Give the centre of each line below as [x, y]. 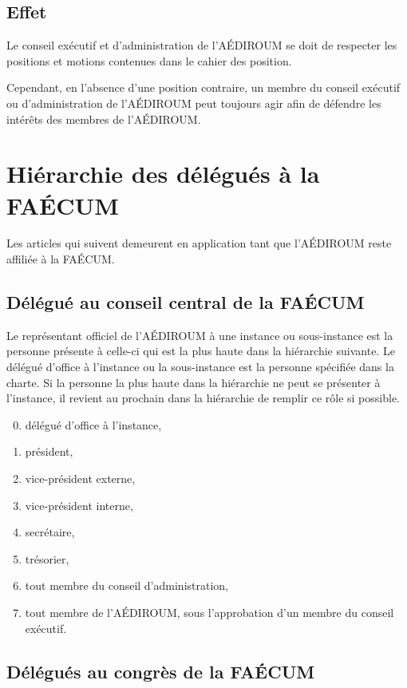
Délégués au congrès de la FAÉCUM [161, 671]
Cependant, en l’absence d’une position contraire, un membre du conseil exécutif [203, 87]
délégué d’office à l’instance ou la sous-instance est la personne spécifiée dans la [200, 367]
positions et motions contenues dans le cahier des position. [149, 60]
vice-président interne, [79, 505]
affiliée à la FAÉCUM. [61, 259]
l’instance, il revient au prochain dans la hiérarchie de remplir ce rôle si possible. [203, 398]
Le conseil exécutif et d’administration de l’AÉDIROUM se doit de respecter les [202, 45]
